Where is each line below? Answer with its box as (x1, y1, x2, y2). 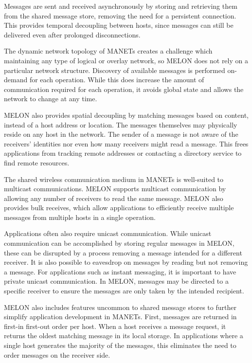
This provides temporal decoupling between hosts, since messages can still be (4, 20, 234, 30)
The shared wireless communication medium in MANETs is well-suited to (4, 174, 224, 184)
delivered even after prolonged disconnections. (4, 29, 141, 39)
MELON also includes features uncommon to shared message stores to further (4, 302, 236, 312)
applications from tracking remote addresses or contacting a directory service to (4, 148, 242, 158)
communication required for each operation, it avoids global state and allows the (4, 84, 244, 94)
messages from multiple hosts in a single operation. (4, 212, 156, 222)
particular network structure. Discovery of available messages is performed (4, 65, 225, 75)
